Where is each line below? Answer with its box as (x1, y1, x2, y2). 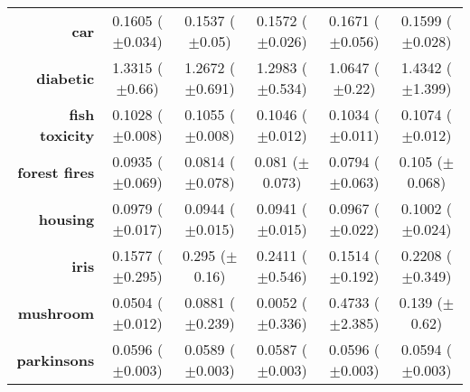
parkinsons (16, 349, 95, 370)
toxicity (39, 125, 95, 145)
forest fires (17, 161, 95, 182)
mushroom (17, 302, 95, 323)
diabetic (36, 67, 95, 89)
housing (38, 208, 95, 229)
